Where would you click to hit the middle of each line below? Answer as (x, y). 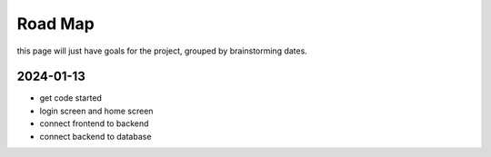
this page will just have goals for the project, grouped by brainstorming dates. (162, 51)
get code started (70, 98)
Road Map (56, 24)
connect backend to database (95, 136)
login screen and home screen (96, 111)
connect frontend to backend (94, 123)
